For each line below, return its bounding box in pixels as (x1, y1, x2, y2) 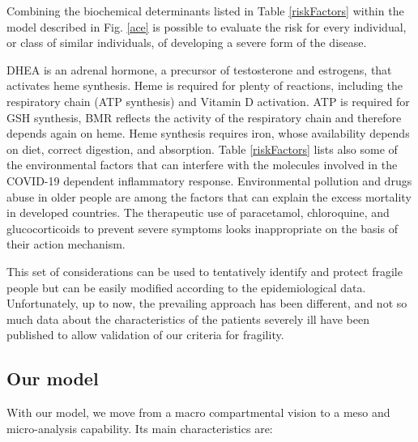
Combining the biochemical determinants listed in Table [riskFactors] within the (6, 2, 404, 19)
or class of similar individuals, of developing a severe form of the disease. (6, 34, 367, 51)
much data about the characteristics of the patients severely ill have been (6, 310, 369, 327)
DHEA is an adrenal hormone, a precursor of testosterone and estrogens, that (6, 61, 392, 78)
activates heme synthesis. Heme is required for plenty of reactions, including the (6, 77, 403, 94)
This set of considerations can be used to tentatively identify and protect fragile (6, 262, 403, 279)
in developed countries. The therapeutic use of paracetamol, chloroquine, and (6, 204, 390, 221)
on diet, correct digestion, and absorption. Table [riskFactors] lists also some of (6, 140, 398, 157)
